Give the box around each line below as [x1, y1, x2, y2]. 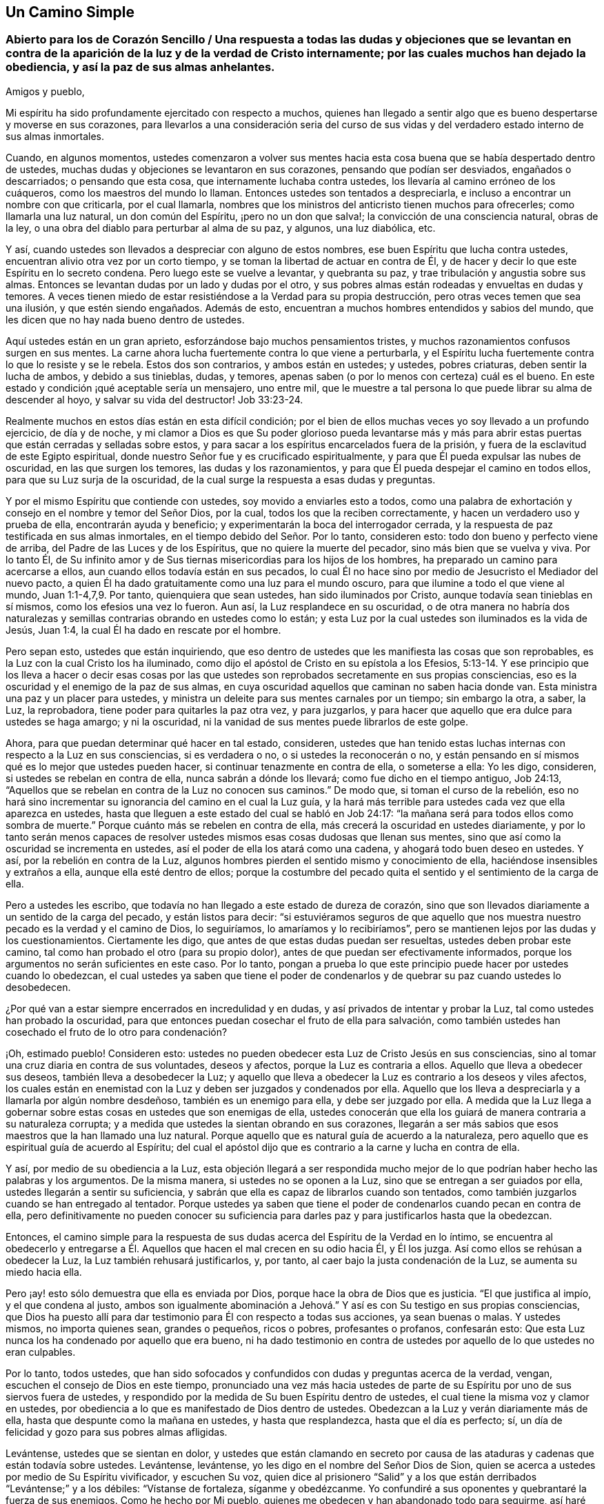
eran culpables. [6, 1345, 76, 1358]
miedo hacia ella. [6, 1265, 82, 1278]
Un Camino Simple [6, 3, 134, 21]
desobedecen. [6, 981, 71, 993]
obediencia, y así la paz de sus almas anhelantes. [6, 60, 275, 74]
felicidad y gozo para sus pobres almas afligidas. [6, 1425, 228, 1438]
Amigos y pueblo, [6, 85, 85, 97]
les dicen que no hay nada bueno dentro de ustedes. [6, 313, 245, 325]
